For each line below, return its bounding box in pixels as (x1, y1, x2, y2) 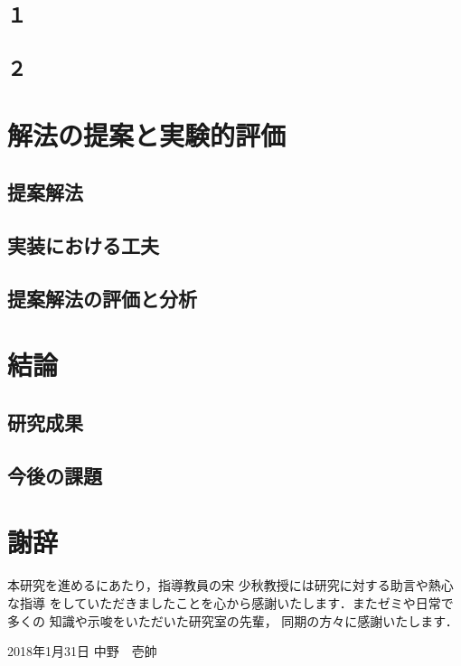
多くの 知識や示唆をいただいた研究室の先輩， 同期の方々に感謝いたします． (7, 611, 458, 630)
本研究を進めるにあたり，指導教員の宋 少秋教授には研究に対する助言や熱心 (7, 576, 454, 595)
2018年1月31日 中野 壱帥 (7, 642, 157, 661)
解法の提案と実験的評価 (7, 116, 287, 153)
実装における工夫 (7, 231, 159, 259)
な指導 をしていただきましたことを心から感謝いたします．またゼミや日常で (7, 593, 454, 612)
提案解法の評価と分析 (7, 284, 197, 312)
